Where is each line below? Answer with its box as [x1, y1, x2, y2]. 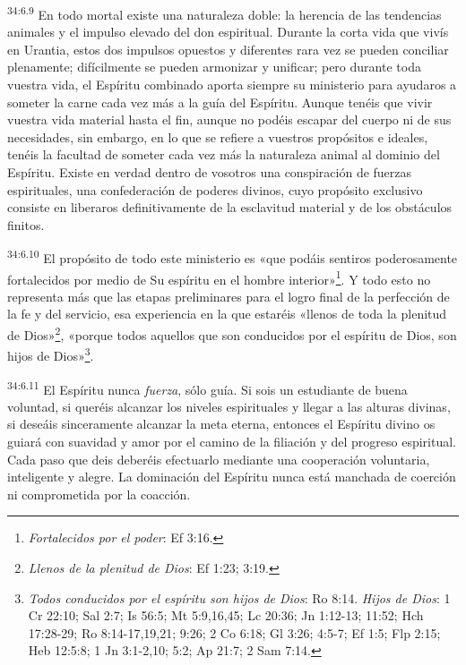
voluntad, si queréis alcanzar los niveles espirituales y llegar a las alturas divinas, [7, 396, 451, 415]
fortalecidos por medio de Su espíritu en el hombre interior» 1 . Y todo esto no [7, 267, 431, 288]
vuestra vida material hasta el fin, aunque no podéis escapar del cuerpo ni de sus [7, 110, 452, 129]
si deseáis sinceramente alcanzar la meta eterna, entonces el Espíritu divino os [7, 414, 436, 433]
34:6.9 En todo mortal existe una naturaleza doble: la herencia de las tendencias [7, 3, 442, 23]
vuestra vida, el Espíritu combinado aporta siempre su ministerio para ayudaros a [7, 75, 457, 94]
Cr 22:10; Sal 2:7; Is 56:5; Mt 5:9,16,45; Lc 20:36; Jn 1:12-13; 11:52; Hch [28, 606, 424, 625]
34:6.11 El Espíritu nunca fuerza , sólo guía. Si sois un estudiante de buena [7, 377, 408, 398]
